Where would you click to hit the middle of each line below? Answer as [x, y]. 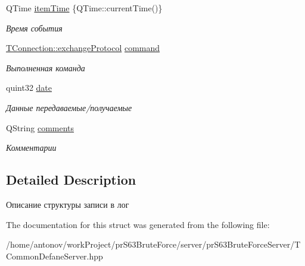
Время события [34, 28]
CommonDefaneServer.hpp [55, 256]
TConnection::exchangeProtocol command [83, 48]
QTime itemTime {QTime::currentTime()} [84, 8]
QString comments [40, 127]
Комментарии [31, 148]
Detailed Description [71, 180]
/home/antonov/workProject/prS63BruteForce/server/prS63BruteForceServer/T [153, 244]
